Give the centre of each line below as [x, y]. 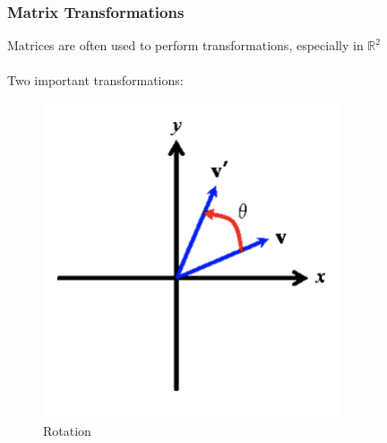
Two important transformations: [95, 80]
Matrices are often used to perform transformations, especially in [185, 45]
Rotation [67, 430]
